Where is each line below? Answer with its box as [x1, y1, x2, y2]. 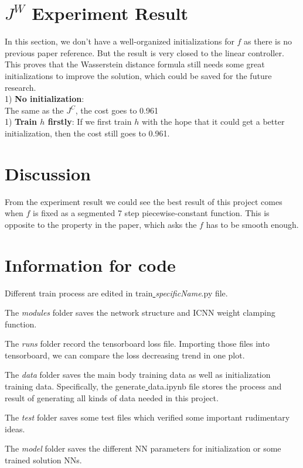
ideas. [5, 422, 25, 435]
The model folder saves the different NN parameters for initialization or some [5, 442, 281, 455]
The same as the [5, 104, 64, 116]
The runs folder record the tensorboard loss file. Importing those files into [5, 337, 270, 350]
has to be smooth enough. [206, 218, 299, 230]
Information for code [5, 252, 176, 276]
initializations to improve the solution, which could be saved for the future [5, 69, 272, 81]
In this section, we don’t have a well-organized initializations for [5, 35, 234, 47]
